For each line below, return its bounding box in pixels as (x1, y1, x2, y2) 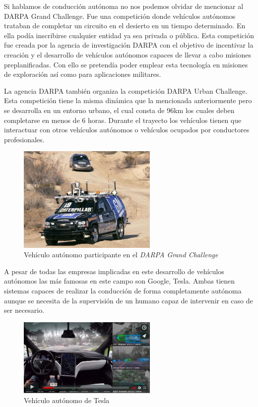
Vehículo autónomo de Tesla (24, 395, 110, 405)
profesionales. (4, 134, 45, 144)
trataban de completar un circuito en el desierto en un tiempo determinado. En (4, 20, 246, 31)
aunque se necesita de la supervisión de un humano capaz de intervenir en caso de (4, 295, 253, 305)
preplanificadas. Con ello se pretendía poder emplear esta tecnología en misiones (4, 59, 248, 69)
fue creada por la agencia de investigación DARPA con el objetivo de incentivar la (4, 40, 254, 50)
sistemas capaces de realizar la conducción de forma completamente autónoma (4, 286, 242, 295)
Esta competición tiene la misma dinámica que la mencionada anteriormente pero (4, 95, 252, 106)
